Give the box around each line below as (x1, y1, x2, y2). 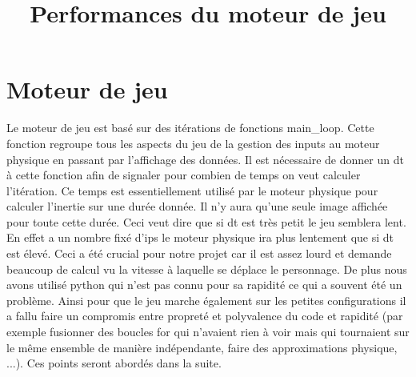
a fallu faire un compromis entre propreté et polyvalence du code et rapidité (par (6, 307, 403, 324)
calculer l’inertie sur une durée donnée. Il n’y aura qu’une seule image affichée (6, 198, 388, 215)
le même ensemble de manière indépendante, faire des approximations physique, (6, 339, 398, 355)
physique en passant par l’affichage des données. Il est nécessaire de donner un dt (6, 150, 404, 167)
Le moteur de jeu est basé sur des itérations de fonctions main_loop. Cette (6, 119, 374, 136)
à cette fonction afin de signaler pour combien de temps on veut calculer (6, 166, 361, 183)
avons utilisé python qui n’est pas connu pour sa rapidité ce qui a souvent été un (6, 276, 402, 293)
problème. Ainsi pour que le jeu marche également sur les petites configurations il (6, 291, 406, 308)
